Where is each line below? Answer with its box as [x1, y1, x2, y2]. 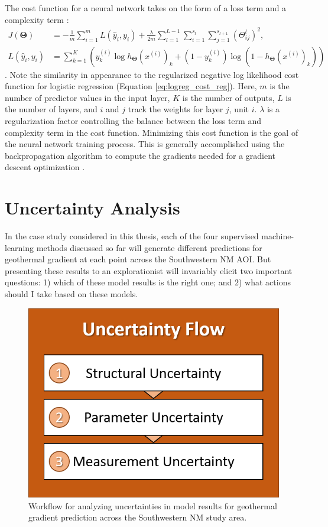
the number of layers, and [5, 103, 98, 115]
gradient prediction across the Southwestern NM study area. [28, 511, 247, 523]
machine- [261, 230, 294, 242]
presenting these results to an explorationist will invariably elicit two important [5, 264, 293, 276]
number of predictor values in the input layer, [5, 91, 170, 103]
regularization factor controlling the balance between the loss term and [5, 114, 261, 126]
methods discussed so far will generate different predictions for [36, 241, 262, 253]
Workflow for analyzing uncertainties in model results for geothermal [28, 499, 277, 512]
